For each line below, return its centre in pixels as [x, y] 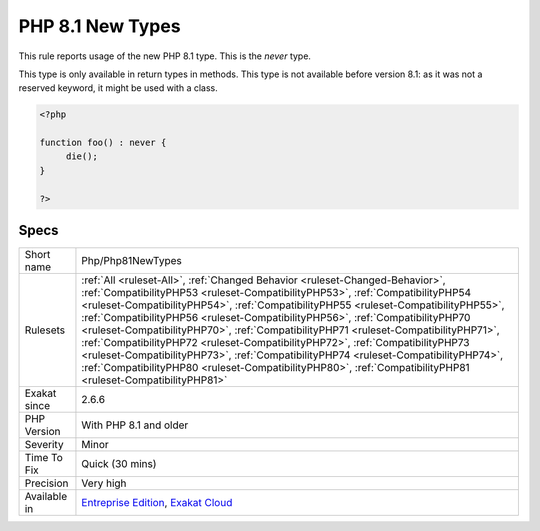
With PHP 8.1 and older [135, 425]
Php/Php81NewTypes [131, 261]
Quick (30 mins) [119, 464]
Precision [46, 483]
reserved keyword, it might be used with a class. [118, 88]
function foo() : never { [103, 143]
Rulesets [44, 330]
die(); [82, 156]
